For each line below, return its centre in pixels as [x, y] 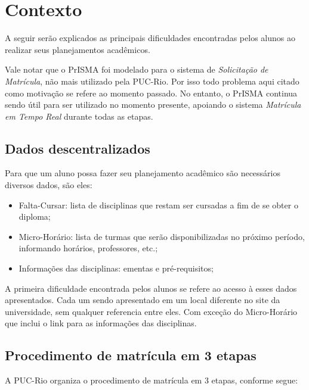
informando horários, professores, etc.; [88, 248]
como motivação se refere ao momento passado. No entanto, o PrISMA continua [151, 93]
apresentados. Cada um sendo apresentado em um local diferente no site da [143, 300]
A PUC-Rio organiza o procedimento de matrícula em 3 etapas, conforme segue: [152, 380]
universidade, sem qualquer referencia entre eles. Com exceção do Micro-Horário [151, 311]
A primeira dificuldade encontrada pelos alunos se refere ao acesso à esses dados [151, 288]
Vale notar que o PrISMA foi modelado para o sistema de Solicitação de [137, 69]
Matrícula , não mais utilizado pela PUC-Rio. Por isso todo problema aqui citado [152, 81]
